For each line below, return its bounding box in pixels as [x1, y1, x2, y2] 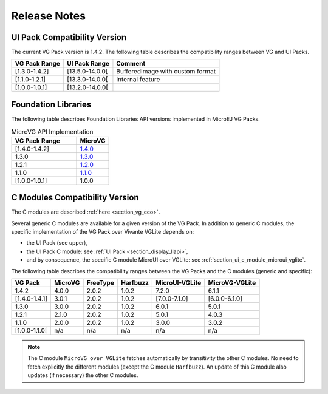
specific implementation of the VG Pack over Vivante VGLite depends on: [11, 228, 194, 236]
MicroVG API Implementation [11, 127, 94, 136]
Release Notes [11, 9, 86, 22]
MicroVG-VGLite [208, 278, 256, 287]
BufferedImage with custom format [116, 67, 216, 76]
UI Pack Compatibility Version [11, 32, 127, 42]
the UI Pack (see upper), [26, 239, 88, 246]
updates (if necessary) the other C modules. [27, 372, 138, 379]
